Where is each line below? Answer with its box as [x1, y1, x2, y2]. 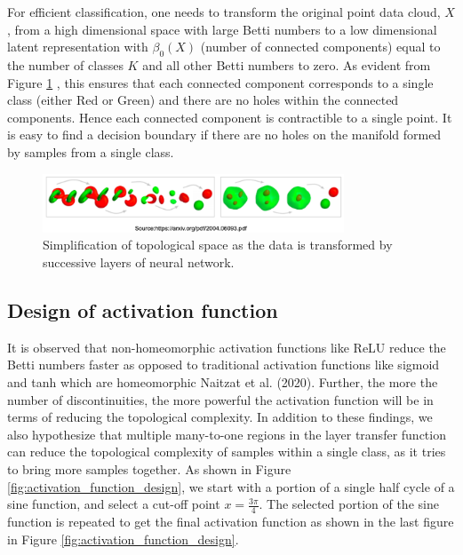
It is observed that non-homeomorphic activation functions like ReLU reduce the [7, 337, 446, 356]
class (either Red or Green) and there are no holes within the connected [7, 91, 399, 109]
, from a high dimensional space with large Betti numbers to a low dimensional [7, 20, 437, 38]
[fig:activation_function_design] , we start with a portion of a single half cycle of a [7, 477, 455, 496]
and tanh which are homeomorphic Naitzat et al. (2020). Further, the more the [7, 373, 438, 392]
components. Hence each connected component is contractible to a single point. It [7, 107, 452, 126]
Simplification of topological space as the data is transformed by [43, 235, 393, 254]
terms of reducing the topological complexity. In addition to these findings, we [7, 408, 433, 426]
